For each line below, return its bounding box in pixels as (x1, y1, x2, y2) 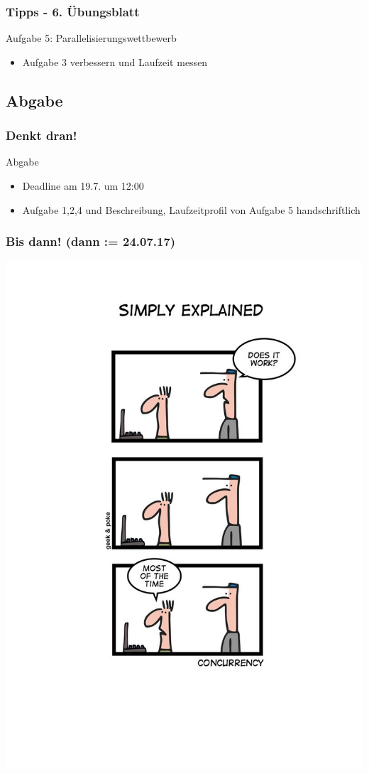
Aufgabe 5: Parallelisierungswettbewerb (6, 31, 177, 45)
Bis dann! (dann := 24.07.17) (6, 232, 176, 250)
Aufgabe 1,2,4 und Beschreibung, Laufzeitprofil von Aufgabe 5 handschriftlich (22, 202, 360, 217)
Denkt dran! (6, 127, 77, 144)
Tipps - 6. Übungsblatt (6, 2, 140, 20)
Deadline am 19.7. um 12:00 (22, 178, 144, 193)
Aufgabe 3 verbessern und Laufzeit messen (22, 54, 208, 69)
